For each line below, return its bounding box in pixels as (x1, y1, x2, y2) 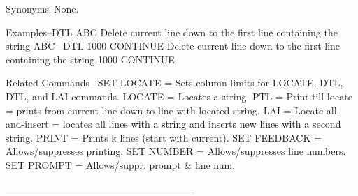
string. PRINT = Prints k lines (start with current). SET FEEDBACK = (6, 130, 322, 144)
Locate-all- (294, 103, 341, 117)
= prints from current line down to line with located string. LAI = (6, 103, 292, 117)
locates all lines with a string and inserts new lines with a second (62, 116, 341, 131)
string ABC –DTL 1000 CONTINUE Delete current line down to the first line (6, 38, 341, 53)
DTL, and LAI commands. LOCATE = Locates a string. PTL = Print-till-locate (6, 89, 352, 103)
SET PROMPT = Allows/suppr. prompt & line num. (6, 157, 236, 172)
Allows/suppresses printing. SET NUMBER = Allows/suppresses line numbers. (6, 144, 346, 158)
